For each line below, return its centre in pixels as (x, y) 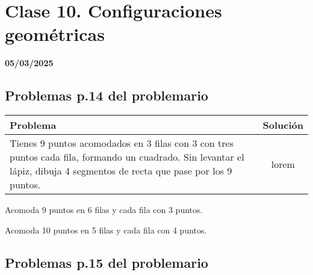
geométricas (55, 34)
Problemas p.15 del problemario (107, 262)
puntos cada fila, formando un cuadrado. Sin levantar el (127, 157)
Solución (283, 125)
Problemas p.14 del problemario (107, 95)
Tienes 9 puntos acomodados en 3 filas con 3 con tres (122, 143)
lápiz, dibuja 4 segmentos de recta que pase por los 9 (121, 171)
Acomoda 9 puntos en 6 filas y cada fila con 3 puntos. (104, 210)
